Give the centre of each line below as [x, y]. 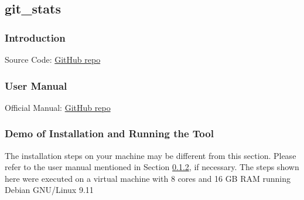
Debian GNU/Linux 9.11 [49, 190]
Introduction [35, 37]
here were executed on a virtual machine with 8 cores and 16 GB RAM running [148, 178]
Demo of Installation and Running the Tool [109, 133]
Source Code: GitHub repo [53, 59]
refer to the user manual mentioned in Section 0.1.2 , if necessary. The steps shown [152, 167]
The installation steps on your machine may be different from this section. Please [151, 155]
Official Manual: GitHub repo [58, 107]
